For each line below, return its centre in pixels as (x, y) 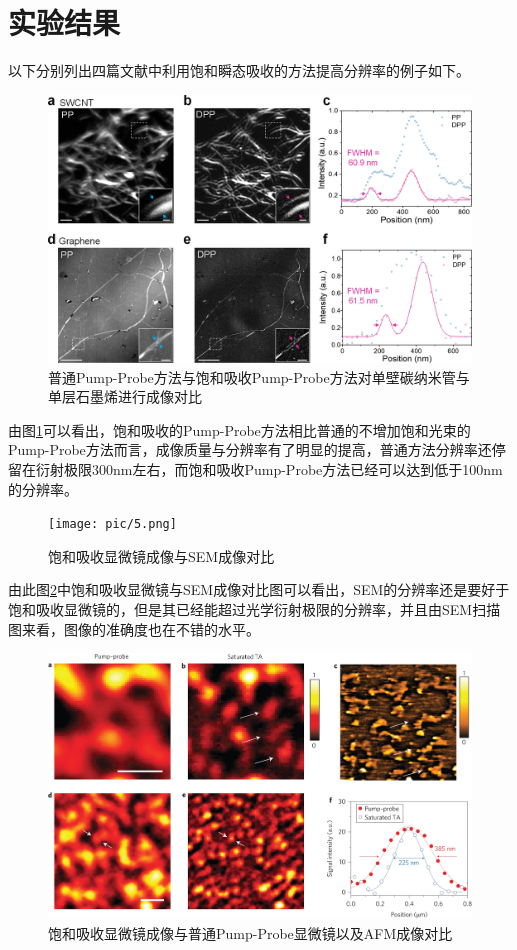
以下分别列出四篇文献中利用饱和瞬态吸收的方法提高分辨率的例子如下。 (239, 70)
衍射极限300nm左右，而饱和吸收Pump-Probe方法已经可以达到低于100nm (269, 469)
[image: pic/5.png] (112, 524)
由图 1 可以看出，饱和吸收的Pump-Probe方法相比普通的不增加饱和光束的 (239, 429)
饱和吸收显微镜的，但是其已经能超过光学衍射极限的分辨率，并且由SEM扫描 (254, 609)
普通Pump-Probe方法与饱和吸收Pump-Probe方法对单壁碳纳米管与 (259, 376)
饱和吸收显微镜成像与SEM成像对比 (161, 555)
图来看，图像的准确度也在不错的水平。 (134, 628)
